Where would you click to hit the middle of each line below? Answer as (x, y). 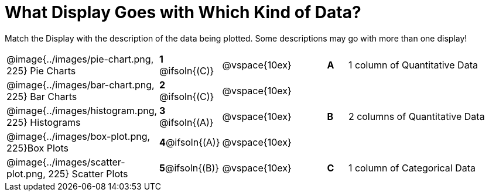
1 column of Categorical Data (412, 168)
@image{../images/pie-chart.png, (80, 59)
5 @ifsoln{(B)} (189, 168)
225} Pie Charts (41, 71)
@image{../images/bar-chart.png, (81, 85)
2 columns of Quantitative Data (416, 116)
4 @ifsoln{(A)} (190, 142)
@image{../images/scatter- (66, 162)
